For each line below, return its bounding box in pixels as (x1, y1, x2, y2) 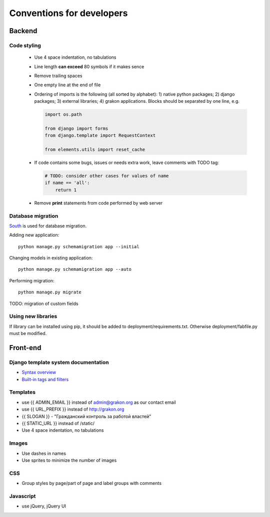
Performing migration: (9, 277, 54, 283)
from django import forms (44, 125, 108, 131)
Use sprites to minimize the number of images (21, 457, 117, 463)
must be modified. (9, 330, 47, 336)
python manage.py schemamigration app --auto (18, 266, 132, 272)
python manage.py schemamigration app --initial (18, 244, 139, 249)
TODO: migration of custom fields (9, 300, 78, 306)
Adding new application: (9, 232, 59, 238)
